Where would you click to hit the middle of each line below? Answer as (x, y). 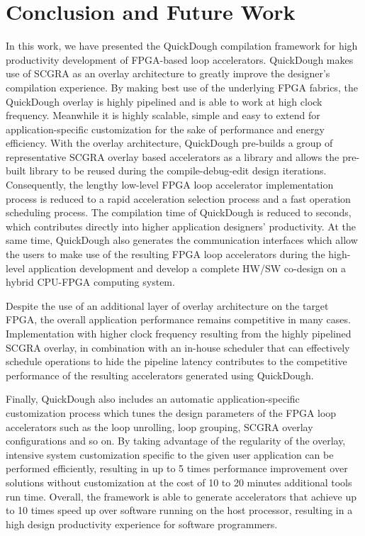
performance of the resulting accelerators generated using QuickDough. (160, 375)
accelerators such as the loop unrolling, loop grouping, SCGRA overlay (159, 426)
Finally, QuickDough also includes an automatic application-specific (153, 399)
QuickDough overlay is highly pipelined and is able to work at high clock (164, 101)
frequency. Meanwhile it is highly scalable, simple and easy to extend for (163, 115)
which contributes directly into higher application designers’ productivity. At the (181, 226)
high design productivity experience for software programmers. (142, 524)
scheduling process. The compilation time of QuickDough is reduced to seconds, (179, 212)
